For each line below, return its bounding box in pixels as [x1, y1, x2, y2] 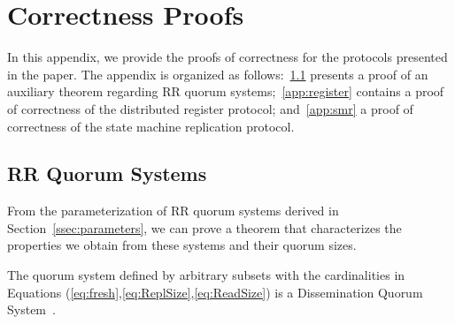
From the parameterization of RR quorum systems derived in [7, 201, 339, 220]
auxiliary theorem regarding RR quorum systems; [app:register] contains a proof [7, 82, 444, 101]
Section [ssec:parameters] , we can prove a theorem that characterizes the [7, 218, 402, 237]
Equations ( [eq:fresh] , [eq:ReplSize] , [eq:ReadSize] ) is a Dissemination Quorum [7, 283, 423, 301]
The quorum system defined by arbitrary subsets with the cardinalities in [7, 266, 405, 284]
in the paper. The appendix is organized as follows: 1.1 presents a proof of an [7, 64, 428, 83]
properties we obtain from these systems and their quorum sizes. [7, 236, 357, 254]
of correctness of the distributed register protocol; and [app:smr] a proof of [7, 99, 413, 117]
